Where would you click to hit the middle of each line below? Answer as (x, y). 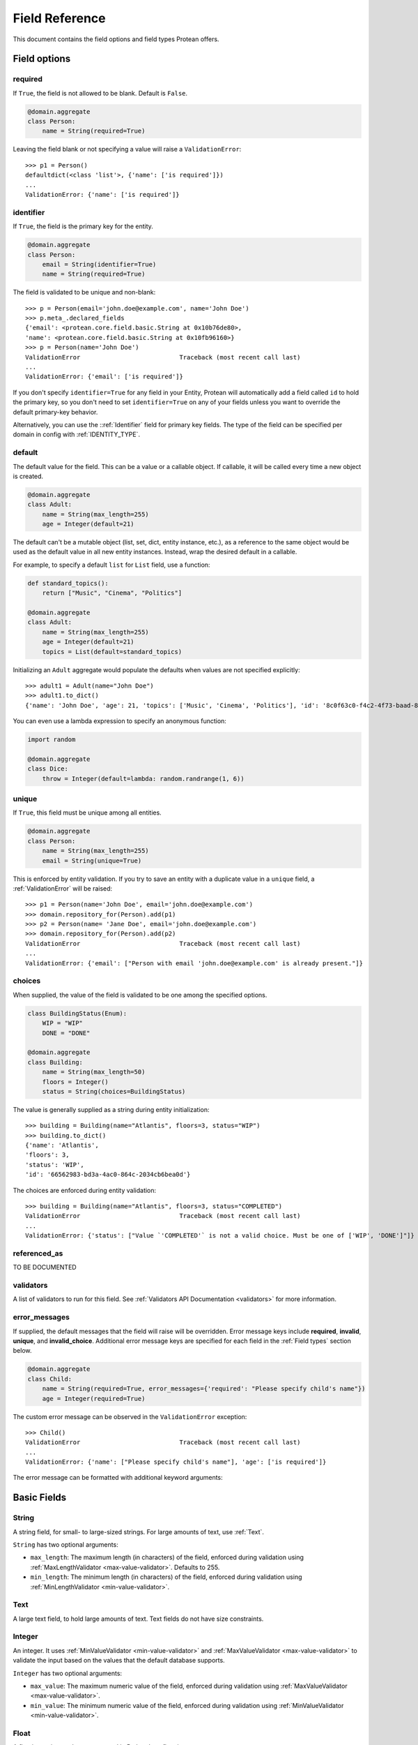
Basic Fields (40, 1498)
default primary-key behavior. (55, 412)
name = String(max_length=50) (94, 1072)
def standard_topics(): (68, 583)
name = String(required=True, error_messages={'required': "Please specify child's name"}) (204, 1389)
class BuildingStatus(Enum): (77, 1013)
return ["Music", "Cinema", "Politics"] (112, 593)
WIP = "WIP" (63, 1023)
